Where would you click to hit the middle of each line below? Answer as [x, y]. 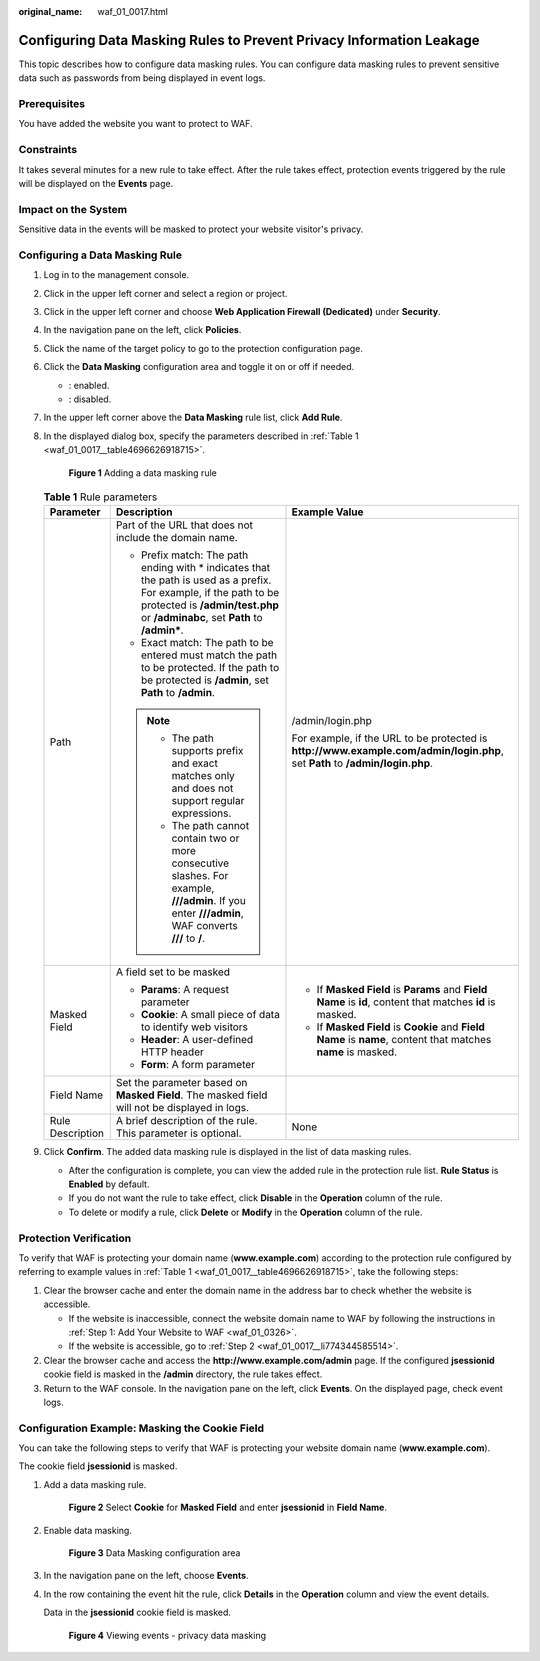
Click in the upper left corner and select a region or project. [165, 293]
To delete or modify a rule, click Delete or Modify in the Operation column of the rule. [245, 1212]
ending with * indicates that [205, 568]
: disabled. [90, 399]
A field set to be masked [172, 972]
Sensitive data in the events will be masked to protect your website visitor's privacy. [191, 229]
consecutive [200, 863]
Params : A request [185, 990]
